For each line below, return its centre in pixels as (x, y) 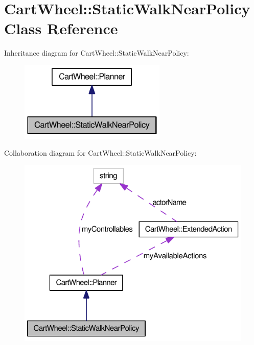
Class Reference (61, 28)
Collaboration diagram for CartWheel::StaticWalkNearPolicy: (100, 153)
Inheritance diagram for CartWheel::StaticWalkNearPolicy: (97, 53)
